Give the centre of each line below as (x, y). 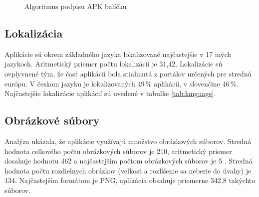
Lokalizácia (34, 33)
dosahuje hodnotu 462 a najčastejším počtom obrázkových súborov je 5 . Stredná (129, 161)
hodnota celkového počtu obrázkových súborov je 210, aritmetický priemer (118, 151)
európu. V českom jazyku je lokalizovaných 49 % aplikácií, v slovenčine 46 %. (122, 83)
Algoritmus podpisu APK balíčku (76, 6)
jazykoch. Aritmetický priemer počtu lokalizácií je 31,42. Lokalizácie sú (114, 64)
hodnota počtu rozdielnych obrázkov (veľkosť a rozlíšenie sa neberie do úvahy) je (128, 170)
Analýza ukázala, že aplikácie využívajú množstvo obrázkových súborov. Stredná (128, 141)
